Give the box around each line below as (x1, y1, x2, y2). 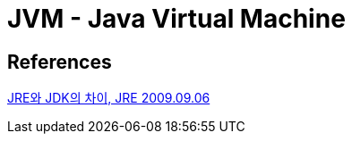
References (7, 50, 112, 73)
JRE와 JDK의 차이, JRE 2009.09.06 (7, 90, 210, 106)
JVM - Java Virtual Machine (7, 4, 346, 34)
